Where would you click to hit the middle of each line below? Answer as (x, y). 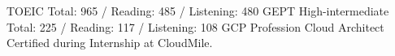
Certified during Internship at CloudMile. (110, 43)
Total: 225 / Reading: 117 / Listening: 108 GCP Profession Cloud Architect (195, 26)
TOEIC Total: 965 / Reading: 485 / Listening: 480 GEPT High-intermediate (198, 11)
